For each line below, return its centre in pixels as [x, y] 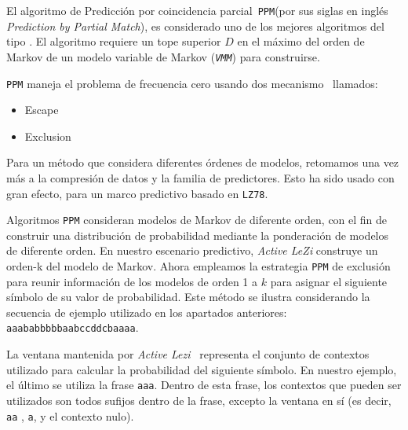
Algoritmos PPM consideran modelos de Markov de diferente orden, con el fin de [197, 220]
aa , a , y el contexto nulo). [70, 415]
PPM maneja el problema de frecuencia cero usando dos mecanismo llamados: [192, 83]
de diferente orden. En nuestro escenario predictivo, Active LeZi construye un [192, 250]
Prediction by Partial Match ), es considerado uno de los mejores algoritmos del [195, 26]
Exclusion [48, 136]
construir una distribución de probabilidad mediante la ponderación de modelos [198, 235]
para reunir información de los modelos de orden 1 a [132, 281]
